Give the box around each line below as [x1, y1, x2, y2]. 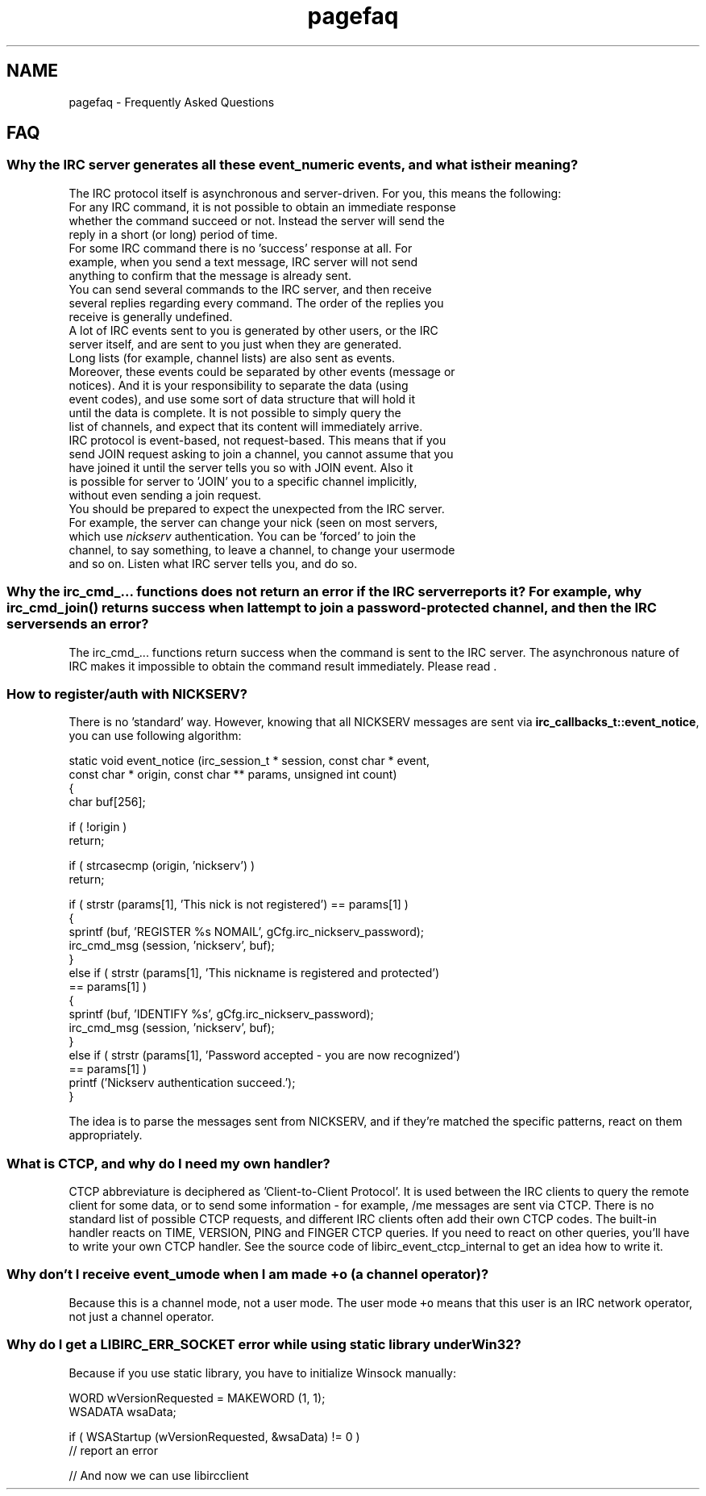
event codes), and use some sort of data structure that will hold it [69, 391, 416, 406]
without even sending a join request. [69, 487, 262, 502]
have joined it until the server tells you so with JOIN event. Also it [69, 460, 413, 474]
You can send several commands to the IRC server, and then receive [69, 282, 432, 296]
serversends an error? [6, 616, 149, 633]
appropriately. [69, 1128, 143, 1143]
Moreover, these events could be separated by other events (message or [69, 364, 455, 378]
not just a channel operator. [69, 1309, 214, 1323]
